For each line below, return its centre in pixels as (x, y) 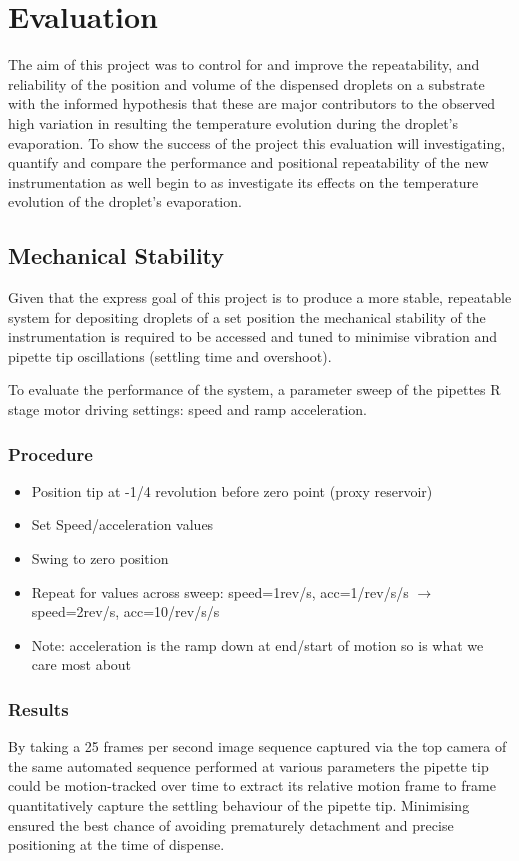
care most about (81, 664)
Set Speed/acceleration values (122, 524)
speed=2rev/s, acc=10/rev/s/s (125, 611)
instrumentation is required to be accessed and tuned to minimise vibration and (253, 336)
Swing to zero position (100, 558)
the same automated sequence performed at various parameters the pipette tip (248, 765)
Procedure (50, 453)
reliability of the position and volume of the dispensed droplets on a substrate (246, 83)
